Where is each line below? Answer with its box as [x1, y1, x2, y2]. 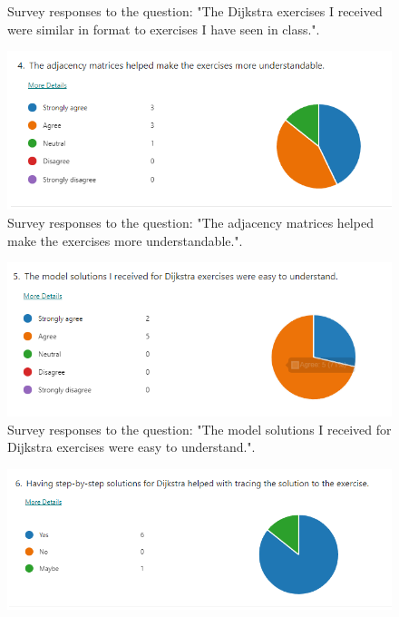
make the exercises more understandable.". [7, 230, 243, 250]
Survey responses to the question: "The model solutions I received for [7, 419, 392, 438]
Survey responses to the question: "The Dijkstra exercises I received [7, 2, 383, 20]
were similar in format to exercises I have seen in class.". [7, 19, 320, 38]
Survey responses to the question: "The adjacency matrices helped [7, 212, 374, 231]
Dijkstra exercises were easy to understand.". [7, 437, 256, 456]
